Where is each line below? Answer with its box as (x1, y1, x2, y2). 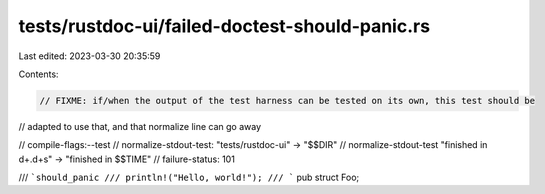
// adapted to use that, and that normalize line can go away (18, 120, 262, 132)
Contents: (18, 68, 59, 80)
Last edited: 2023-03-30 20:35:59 (18, 50, 161, 62)
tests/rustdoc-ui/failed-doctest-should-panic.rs (18, 15, 430, 37)
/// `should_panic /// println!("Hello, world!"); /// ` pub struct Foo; (18, 171, 360, 184)
